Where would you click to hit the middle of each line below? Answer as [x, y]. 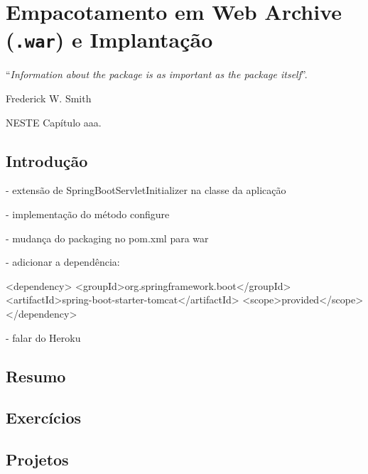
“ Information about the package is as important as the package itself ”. [157, 74]
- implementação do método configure [88, 214]
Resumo [36, 376]
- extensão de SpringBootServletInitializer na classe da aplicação [146, 190]
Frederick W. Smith [49, 98]
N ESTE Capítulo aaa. [54, 122]
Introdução [47, 160]
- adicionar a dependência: [63, 262]
